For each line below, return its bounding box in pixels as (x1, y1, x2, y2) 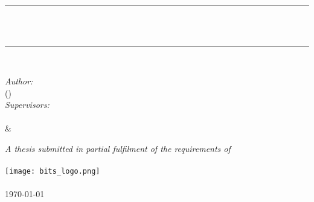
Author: (5, 74, 33, 87)
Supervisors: (5, 98, 50, 111)
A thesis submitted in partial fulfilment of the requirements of (5, 142, 231, 154)
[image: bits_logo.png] (5, 167, 100, 176)
